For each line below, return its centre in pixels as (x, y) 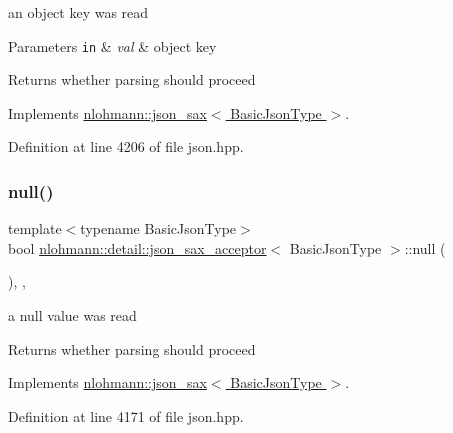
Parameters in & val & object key (112, 45)
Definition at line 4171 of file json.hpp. (126, 415)
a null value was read (72, 315)
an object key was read (78, 12)
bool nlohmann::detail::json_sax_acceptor (137, 247)
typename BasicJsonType (158, 228)
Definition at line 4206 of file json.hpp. (126, 146)
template (35, 228)
